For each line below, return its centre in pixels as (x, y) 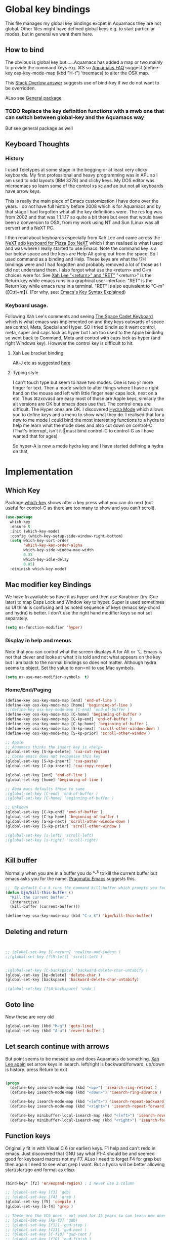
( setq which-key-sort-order (39, 541)
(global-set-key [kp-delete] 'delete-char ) (53, 975)
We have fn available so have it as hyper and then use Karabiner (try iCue (82, 597)
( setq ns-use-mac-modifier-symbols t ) (47, 677)
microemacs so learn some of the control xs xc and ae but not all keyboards (84, 186)
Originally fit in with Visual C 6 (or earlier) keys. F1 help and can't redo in (80, 1148)
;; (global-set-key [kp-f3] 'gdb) (42, 1220)
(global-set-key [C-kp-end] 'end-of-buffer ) (54, 812)
